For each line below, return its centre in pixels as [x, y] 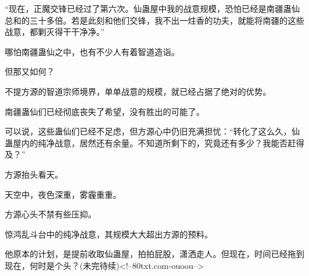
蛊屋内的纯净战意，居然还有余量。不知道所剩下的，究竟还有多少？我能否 [146, 142]
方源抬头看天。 [34, 174]
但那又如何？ [30, 71]
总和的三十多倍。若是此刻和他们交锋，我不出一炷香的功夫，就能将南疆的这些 [154, 20]
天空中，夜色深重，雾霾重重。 [63, 194]
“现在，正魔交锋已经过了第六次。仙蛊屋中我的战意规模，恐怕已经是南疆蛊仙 [152, 8]
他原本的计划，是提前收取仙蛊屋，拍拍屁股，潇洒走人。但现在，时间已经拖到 [154, 254]
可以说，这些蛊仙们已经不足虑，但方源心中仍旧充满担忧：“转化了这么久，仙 [152, 131]
